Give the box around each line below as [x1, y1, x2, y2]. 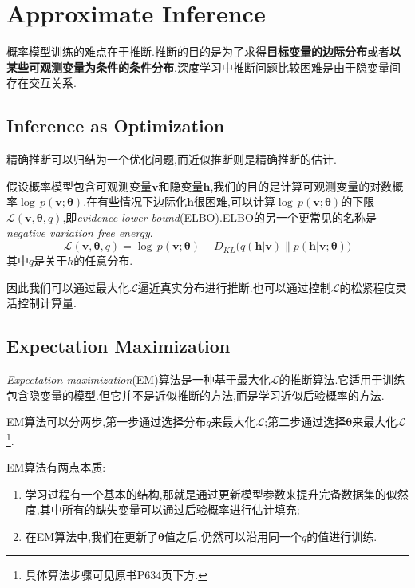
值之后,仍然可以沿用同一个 [164, 527, 302, 544]
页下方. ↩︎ [161, 566, 207, 583]
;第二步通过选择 [264, 413, 346, 430]
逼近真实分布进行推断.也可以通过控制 [137, 278, 331, 295]
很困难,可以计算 [194, 193, 275, 210]
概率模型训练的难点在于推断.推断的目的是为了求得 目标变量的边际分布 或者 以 [6, 43, 401, 60]
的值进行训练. [306, 527, 377, 544]
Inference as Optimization [6, 113, 225, 138]
